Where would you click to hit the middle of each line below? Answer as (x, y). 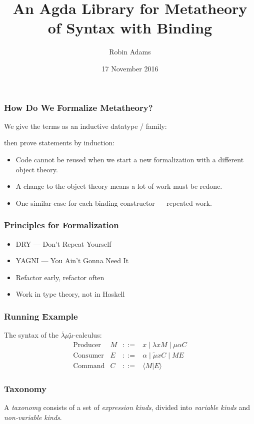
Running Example (41, 316)
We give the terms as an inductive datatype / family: (85, 126)
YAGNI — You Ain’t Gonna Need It (72, 260)
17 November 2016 (130, 68)
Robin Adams (130, 52)
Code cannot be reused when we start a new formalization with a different (130, 159)
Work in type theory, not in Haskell (70, 294)
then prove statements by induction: (59, 143)
